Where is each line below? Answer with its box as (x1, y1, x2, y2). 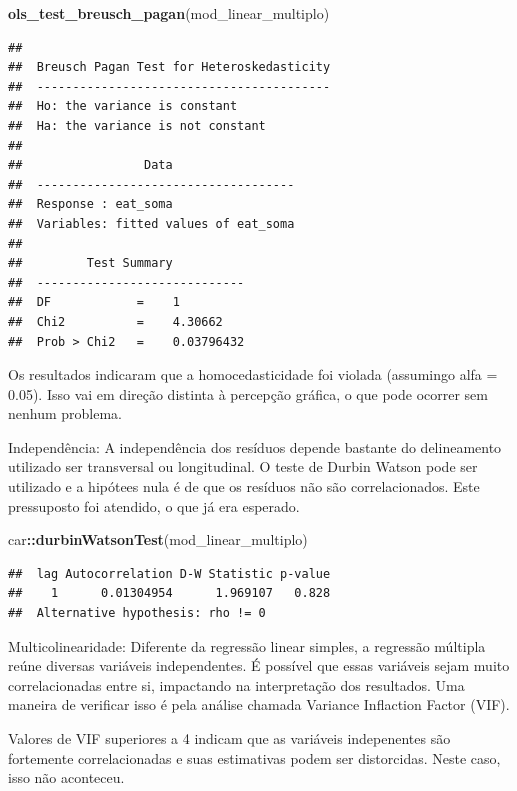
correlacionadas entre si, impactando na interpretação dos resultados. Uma (8, 674, 465, 695)
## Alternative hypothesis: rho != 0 (8, 606, 266, 621)
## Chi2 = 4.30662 (8, 314, 223, 329)
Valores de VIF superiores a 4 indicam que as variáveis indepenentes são (8, 728, 451, 748)
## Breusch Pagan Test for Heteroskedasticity (8, 60, 331, 75)
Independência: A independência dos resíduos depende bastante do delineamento (8, 436, 502, 457)
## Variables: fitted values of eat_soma (8, 216, 295, 231)
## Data (8, 158, 173, 173)
